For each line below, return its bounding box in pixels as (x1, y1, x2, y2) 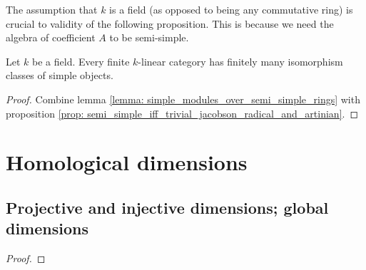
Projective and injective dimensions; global (6, 196, 329, 218)
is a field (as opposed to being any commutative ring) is (109, 2, 353, 16)
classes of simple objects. (6, 68, 113, 83)
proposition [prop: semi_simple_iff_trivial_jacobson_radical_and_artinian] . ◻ (6, 105, 359, 120)
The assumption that (6, 2, 98, 16)
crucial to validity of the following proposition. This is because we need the (6, 16, 334, 31)
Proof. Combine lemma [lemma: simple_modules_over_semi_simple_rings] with (6, 91, 360, 106)
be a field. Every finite (32, 53, 130, 68)
